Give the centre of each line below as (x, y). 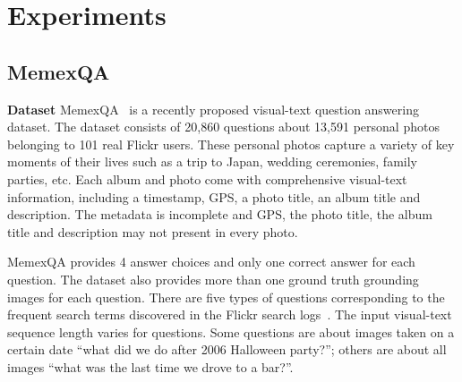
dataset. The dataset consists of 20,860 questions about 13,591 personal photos (223, 127)
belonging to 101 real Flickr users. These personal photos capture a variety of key (231, 144)
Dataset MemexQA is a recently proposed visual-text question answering (213, 109)
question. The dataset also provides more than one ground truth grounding (213, 279)
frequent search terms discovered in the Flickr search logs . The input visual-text (230, 314)
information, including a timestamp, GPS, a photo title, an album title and (214, 196)
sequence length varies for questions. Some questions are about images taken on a (231, 331)
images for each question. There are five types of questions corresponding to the (226, 297)
